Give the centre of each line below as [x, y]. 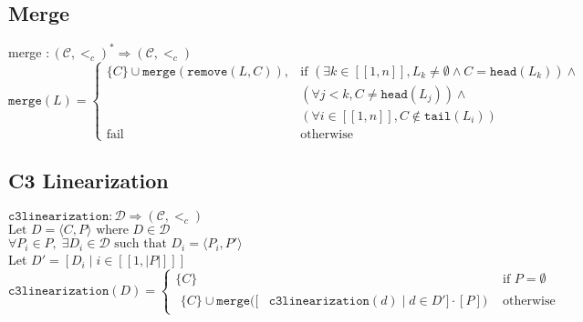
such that [141, 244]
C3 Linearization [88, 181]
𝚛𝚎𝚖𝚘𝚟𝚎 [208, 71]
